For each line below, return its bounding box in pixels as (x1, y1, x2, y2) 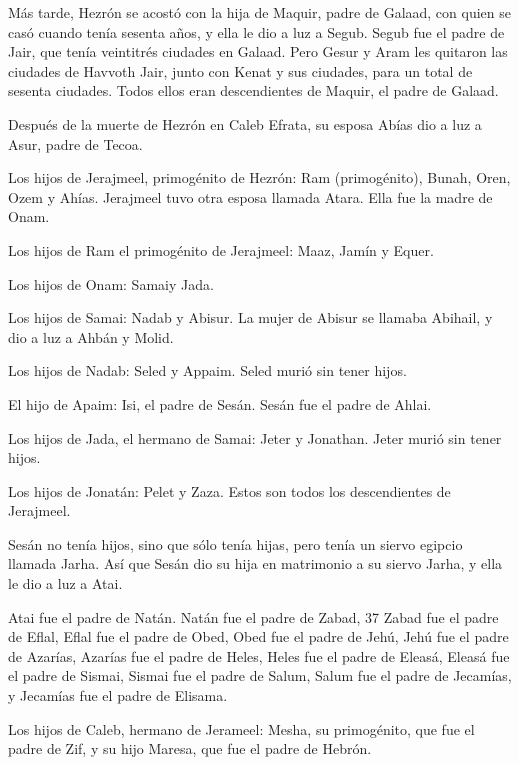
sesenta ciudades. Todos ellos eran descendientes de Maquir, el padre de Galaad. (8, 80, 499, 101)
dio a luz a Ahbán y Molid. (8, 326, 174, 347)
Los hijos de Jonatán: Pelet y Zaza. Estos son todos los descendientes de (8, 480, 451, 501)
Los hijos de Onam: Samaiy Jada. (8, 273, 214, 294)
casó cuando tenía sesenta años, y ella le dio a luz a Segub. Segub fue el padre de (8, 21, 505, 42)
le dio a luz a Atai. (8, 573, 123, 594)
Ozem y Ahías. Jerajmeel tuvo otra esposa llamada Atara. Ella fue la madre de (8, 186, 493, 207)
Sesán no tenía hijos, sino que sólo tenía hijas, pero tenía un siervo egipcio (8, 533, 463, 554)
